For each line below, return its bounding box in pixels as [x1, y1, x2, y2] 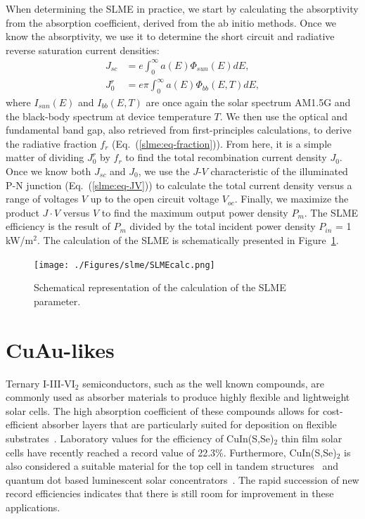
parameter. [34, 293, 81, 308]
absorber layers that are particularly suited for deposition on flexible [41, 417, 337, 432]
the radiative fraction [6, 136, 97, 150]
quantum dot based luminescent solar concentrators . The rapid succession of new [6, 472, 359, 487]
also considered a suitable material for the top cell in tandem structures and [6, 459, 339, 473]
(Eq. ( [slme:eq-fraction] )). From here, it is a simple [112, 136, 332, 150]
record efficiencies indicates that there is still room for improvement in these [6, 486, 334, 501]
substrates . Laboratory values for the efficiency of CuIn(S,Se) [6, 430, 274, 445]
